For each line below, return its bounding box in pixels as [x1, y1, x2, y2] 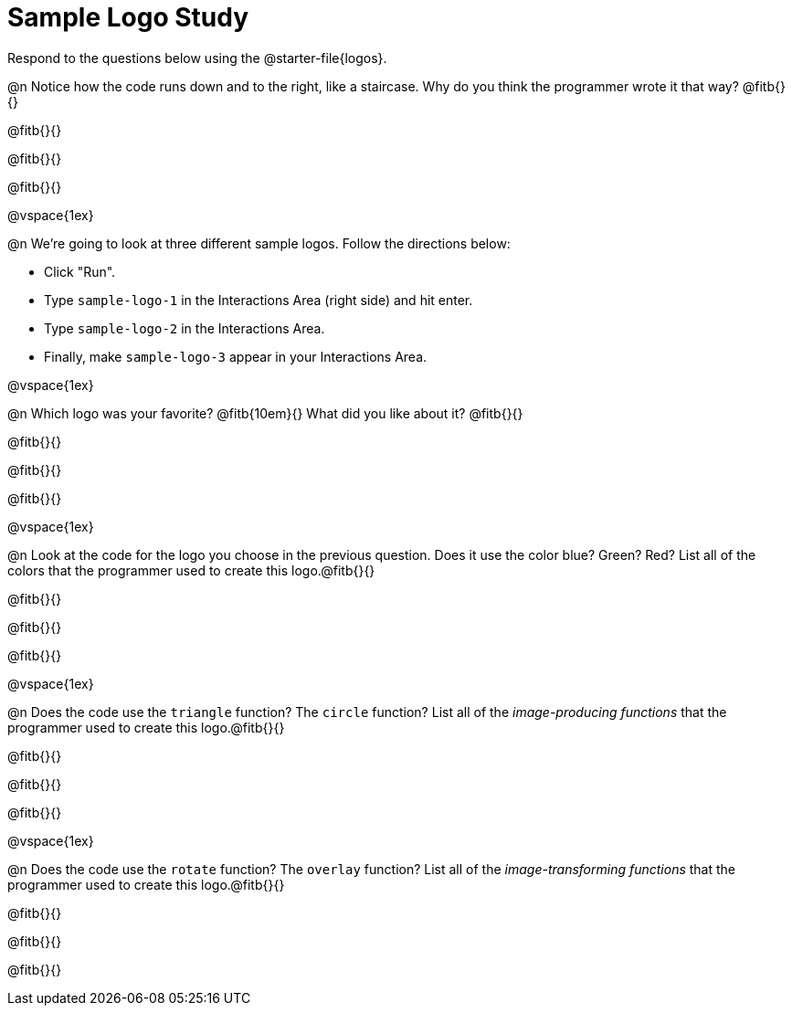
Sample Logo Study [7, 2, 249, 33]
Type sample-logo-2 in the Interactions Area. [44, 320, 325, 336]
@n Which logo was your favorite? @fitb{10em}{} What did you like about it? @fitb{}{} [7, 405, 523, 421]
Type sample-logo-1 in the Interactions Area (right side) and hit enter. [44, 291, 473, 308]
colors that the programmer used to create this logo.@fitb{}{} [7, 562, 375, 578]
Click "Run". [44, 263, 116, 280]
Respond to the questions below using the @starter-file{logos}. [7, 49, 387, 66]
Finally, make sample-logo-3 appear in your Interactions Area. [44, 348, 428, 364]
